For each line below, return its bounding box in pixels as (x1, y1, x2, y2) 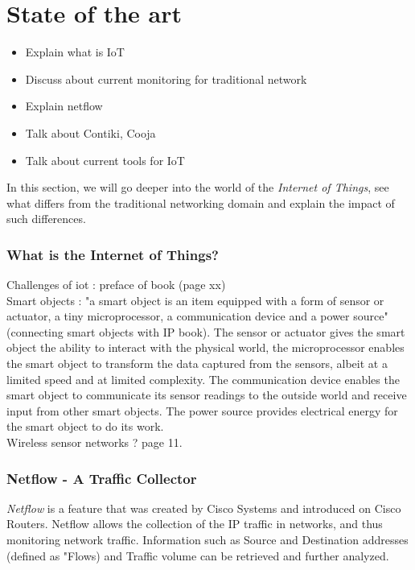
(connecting (6, 323, 64, 340)
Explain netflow (25, 97, 103, 114)
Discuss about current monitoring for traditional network (25, 70, 307, 87)
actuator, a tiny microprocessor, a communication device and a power (6, 308, 350, 324)
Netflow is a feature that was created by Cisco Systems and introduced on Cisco (6, 499, 401, 516)
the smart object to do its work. (6, 418, 164, 435)
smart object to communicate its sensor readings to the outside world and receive (6, 386, 407, 403)
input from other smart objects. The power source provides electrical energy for (6, 402, 398, 419)
